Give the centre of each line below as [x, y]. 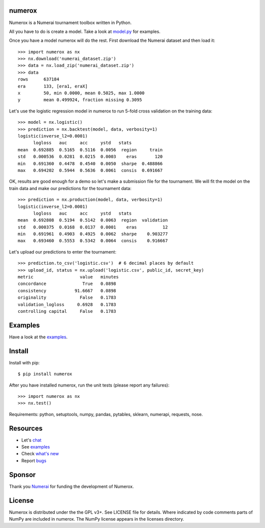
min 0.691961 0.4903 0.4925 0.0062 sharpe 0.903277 [93, 234]
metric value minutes [68, 277]
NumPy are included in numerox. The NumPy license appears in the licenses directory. [96, 519]
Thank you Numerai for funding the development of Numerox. [72, 486]
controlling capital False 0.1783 [67, 311]
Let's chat [31, 440]
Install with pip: [24, 362]
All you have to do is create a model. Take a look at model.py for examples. [85, 31]
